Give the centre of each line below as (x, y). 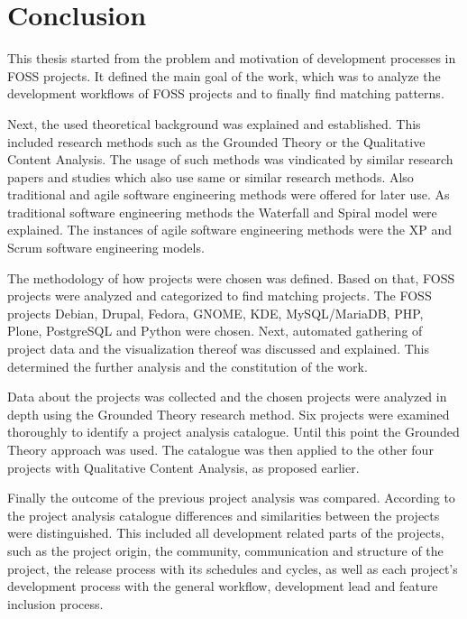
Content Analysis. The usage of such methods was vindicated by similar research (230, 159)
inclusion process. (55, 603)
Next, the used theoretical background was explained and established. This (214, 123)
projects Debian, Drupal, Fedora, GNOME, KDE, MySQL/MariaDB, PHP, (215, 313)
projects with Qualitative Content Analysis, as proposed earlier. (183, 467)
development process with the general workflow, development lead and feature (223, 586)
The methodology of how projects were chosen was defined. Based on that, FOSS (231, 277)
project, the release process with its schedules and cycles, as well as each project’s (233, 568)
